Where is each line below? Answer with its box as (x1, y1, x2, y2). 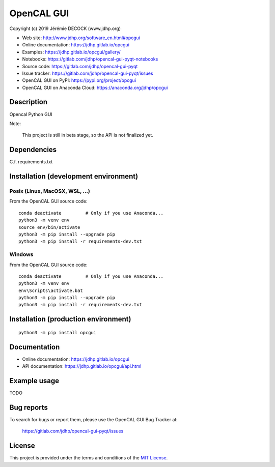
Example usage (9, 376, 60, 385)
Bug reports (9, 403, 48, 412)
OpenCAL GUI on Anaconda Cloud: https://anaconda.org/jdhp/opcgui (22, 84, 168, 91)
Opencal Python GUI (9, 111, 53, 117)
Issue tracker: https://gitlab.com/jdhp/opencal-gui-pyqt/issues (22, 70, 153, 76)
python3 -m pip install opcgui (18, 330, 97, 335)
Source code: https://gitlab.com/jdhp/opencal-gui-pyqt (22, 63, 138, 69)
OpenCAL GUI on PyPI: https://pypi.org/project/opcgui (22, 77, 136, 83)
